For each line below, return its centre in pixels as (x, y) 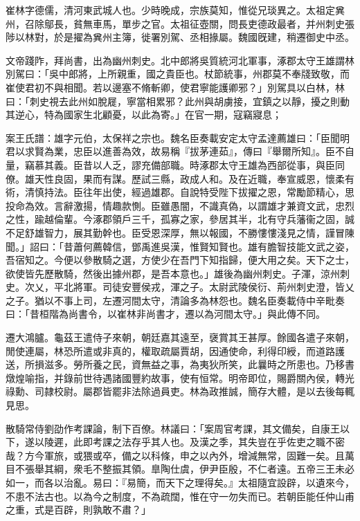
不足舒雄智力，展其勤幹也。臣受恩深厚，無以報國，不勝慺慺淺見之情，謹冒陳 (180, 232)
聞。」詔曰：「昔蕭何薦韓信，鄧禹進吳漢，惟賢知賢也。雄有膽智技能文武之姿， (180, 246)
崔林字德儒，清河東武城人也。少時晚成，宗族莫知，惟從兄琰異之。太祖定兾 (175, 10)
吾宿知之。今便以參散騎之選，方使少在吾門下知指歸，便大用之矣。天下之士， (180, 260)
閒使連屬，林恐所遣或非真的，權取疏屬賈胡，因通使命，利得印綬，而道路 (170, 350)
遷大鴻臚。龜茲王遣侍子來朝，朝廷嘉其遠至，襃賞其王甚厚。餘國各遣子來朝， (180, 337)
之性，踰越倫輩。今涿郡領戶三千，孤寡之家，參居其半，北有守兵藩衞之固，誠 (180, 219)
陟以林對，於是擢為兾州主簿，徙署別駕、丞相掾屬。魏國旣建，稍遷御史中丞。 (180, 37)
